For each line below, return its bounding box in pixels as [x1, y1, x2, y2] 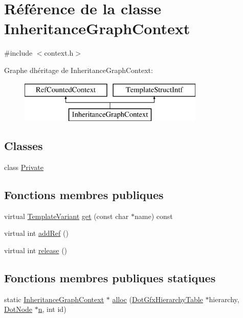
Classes [4, 138, 43, 154]
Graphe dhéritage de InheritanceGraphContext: [4, 64, 153, 75]
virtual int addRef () [4, 228, 69, 238]
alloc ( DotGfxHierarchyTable [112, 293, 203, 304]
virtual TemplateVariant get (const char [4, 210, 129, 221]
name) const [134, 210, 173, 221]
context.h [44, 47, 74, 58]
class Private [4, 161, 43, 172]
